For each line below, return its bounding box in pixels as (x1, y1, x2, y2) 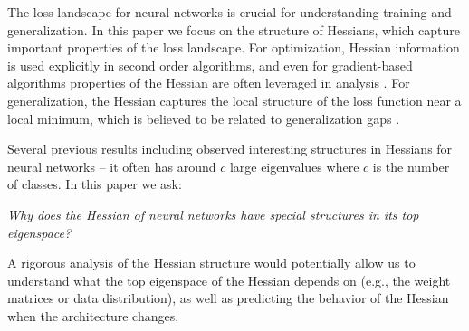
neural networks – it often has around (7, 156, 216, 175)
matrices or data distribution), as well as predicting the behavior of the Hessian (7, 288, 449, 307)
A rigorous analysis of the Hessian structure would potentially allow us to (7, 253, 416, 272)
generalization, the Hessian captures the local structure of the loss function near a (7, 90, 462, 109)
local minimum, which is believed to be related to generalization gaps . (7, 109, 400, 128)
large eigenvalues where (229, 156, 359, 175)
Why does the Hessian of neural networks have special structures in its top (7, 204, 419, 223)
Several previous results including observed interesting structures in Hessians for (7, 139, 453, 158)
